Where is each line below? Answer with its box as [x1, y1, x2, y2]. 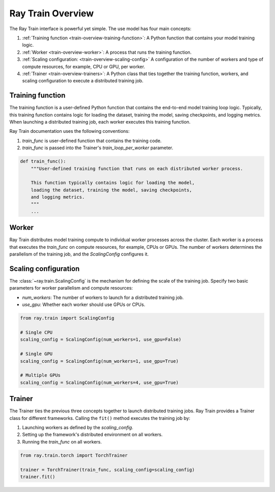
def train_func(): [20, 158, 66, 165]
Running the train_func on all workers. [22, 438, 102, 444]
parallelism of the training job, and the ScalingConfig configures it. [9, 251, 149, 257]
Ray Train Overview [9, 8, 94, 19]
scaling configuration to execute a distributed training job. [22, 78, 144, 84]
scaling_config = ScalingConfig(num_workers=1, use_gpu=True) [20, 358, 179, 364]
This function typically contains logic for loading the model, [31, 180, 195, 186]
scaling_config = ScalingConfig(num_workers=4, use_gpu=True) [20, 380, 179, 385]
